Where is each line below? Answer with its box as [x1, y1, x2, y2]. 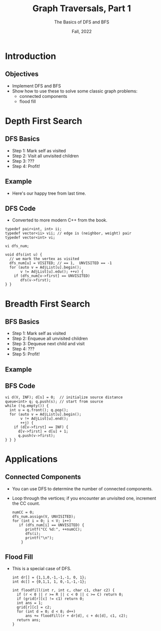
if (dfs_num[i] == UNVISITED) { [18, 522, 85, 527]
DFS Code [5, 204, 36, 212]
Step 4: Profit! [12, 163, 40, 169]
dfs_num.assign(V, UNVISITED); [12, 514, 76, 519]
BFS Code [5, 382, 36, 390]
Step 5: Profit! [12, 351, 40, 357]
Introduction [5, 51, 56, 61]
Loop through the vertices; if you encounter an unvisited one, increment [12, 495, 157, 501]
